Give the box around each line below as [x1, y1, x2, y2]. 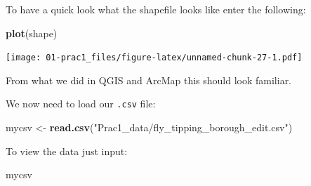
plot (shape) [6, 25, 58, 40]
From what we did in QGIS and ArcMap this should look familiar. [6, 72, 292, 87]
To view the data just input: [6, 143, 128, 158]
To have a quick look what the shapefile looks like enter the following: [6, 2, 306, 16]
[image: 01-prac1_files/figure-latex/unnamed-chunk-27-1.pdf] [6, 53, 303, 63]
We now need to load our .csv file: [6, 96, 156, 111]
